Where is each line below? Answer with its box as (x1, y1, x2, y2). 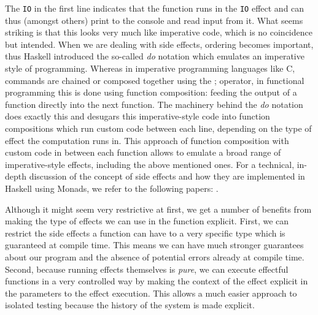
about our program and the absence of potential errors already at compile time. (5, 250, 304, 263)
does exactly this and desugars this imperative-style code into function (5, 110, 270, 123)
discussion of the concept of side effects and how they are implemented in (29, 170, 305, 183)
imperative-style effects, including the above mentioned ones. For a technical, (5, 157, 295, 170)
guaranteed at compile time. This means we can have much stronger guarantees (5, 238, 304, 251)
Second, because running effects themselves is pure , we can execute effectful (5, 262, 289, 275)
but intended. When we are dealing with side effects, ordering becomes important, (5, 37, 314, 50)
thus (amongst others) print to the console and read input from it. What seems (5, 13, 303, 26)
